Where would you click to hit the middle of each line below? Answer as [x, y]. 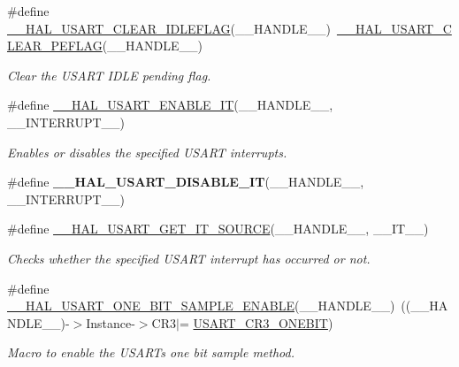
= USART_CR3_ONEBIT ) [256, 322]
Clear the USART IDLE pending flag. [109, 75]
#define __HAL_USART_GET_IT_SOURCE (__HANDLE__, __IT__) [218, 229]
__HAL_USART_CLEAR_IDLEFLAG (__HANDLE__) [169, 28]
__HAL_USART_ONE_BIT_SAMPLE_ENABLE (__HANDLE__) [201, 306]
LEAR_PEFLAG [55, 46]
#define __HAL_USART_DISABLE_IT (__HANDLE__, [186, 182]
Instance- [111, 322]
